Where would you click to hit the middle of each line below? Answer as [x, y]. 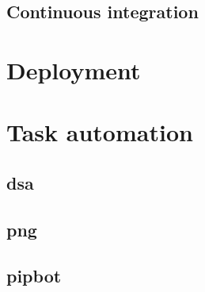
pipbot [34, 276]
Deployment [74, 69]
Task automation [100, 132]
